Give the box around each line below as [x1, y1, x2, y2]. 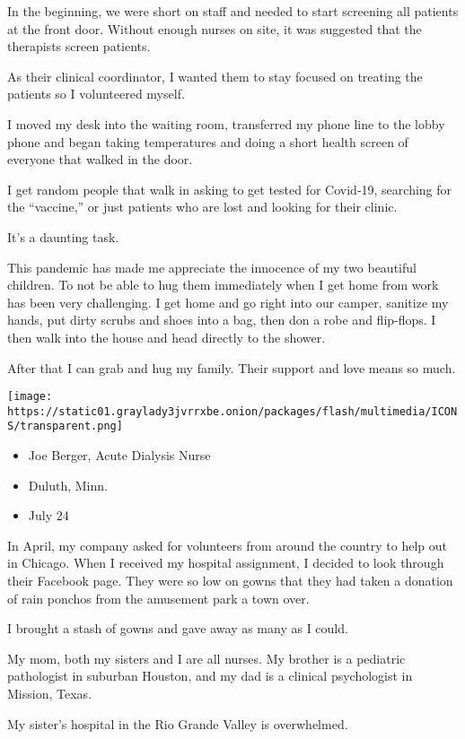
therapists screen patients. [7, 37, 151, 56]
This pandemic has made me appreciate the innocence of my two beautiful [7, 257, 417, 276]
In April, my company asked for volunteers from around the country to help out [7, 535, 448, 554]
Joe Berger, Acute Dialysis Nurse [28, 446, 211, 465]
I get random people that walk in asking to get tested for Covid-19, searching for [7, 179, 452, 198]
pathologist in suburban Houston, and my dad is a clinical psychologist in [7, 666, 413, 685]
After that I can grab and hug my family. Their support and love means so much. [7, 358, 456, 377]
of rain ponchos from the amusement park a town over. [7, 588, 310, 607]
